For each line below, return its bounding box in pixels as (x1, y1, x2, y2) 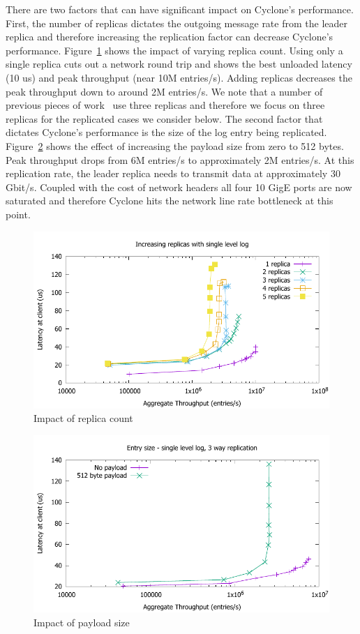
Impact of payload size (33, 615, 130, 630)
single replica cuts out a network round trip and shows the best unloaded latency (6, 56, 352, 71)
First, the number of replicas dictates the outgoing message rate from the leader (6, 15, 347, 30)
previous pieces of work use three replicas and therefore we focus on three (6, 98, 325, 112)
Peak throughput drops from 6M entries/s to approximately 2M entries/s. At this (6, 152, 354, 167)
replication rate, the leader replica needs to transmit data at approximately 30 (6, 166, 340, 181)
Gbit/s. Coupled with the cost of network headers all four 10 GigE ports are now (6, 179, 352, 194)
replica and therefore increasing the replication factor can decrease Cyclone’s (6, 29, 333, 44)
